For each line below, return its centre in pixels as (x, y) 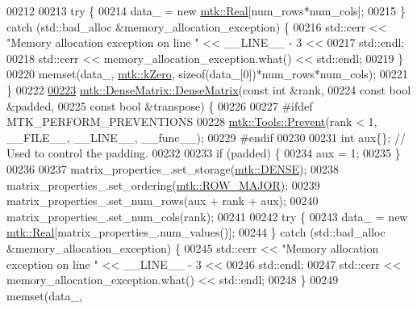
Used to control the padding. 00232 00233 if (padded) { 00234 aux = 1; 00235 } (204, 153)
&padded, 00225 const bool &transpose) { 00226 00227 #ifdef (160, 105)
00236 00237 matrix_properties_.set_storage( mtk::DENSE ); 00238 (173, 168)
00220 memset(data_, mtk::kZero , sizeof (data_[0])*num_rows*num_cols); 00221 (207, 74)
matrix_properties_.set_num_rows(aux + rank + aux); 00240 (163, 201)
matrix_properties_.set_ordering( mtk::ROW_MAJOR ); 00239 (163, 184)
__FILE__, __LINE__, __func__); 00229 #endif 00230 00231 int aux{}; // (206, 137)
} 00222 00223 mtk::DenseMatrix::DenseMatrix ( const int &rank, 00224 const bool (209, 89)
